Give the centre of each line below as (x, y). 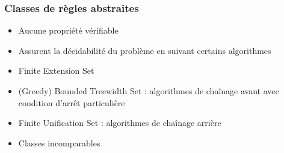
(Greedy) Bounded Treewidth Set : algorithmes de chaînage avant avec (149, 91)
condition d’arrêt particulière (72, 102)
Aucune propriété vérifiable (68, 30)
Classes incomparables (59, 142)
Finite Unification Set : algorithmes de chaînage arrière (120, 123)
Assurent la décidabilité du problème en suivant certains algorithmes (145, 50)
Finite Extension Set (56, 70)
